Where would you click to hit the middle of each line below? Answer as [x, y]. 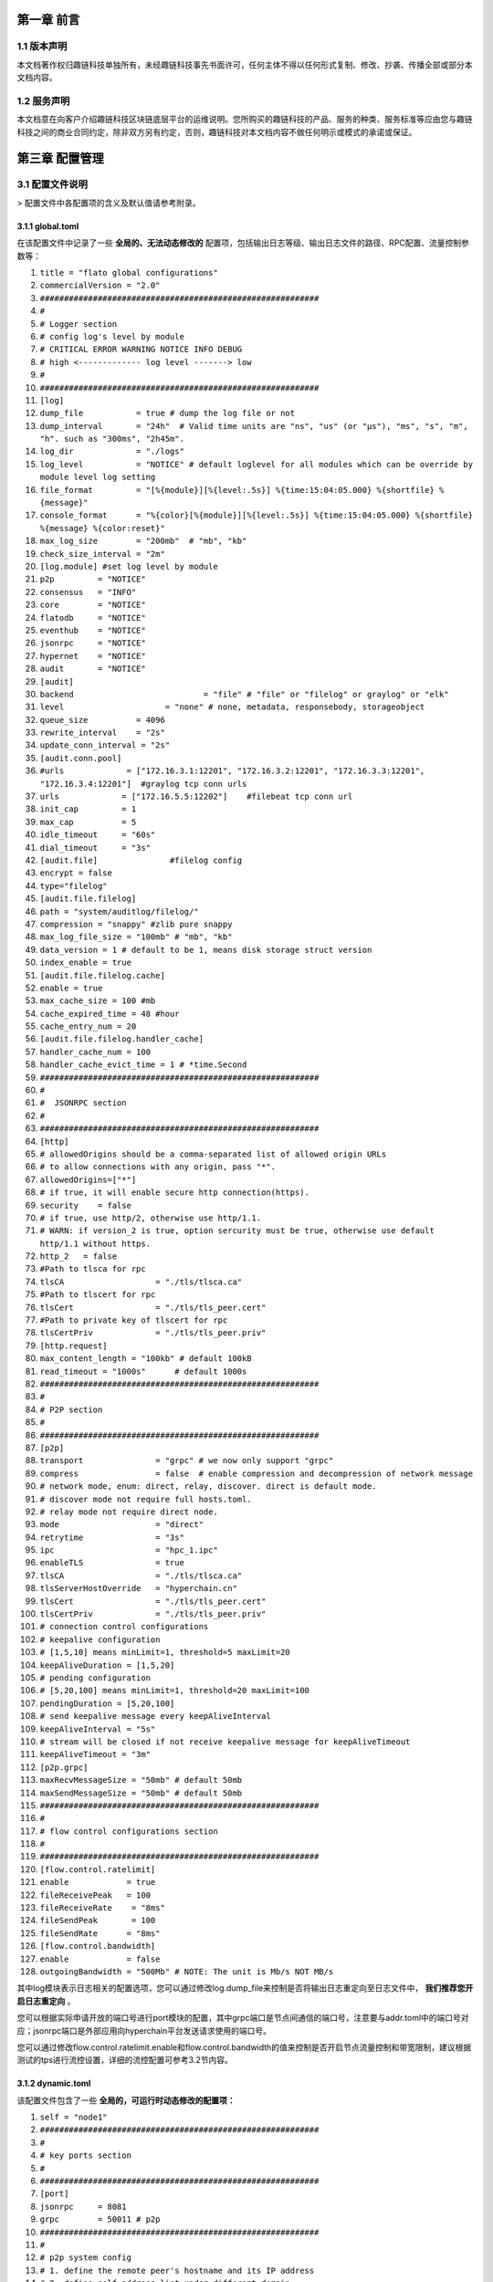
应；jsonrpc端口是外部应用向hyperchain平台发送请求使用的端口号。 [144, 2030]
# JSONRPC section [83, 1103]
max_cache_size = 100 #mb [98, 1001]
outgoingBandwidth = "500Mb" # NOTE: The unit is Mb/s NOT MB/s [187, 1971]
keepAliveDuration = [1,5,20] [107, 1665]
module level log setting [98, 477]
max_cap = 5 [88, 822]
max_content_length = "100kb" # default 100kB [146, 1359]
